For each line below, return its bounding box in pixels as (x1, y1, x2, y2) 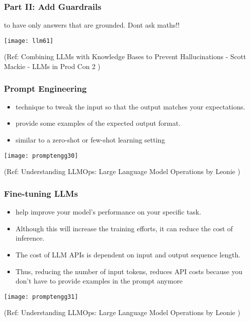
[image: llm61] (4, 37, 54, 44)
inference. (15, 233, 44, 243)
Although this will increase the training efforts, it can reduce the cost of (15, 223, 233, 233)
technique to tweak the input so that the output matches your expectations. (15, 101, 246, 111)
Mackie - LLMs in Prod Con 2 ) (4, 61, 101, 71)
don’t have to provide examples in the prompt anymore (15, 276, 183, 286)
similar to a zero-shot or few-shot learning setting (15, 135, 165, 145)
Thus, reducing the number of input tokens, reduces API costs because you (15, 266, 243, 276)
